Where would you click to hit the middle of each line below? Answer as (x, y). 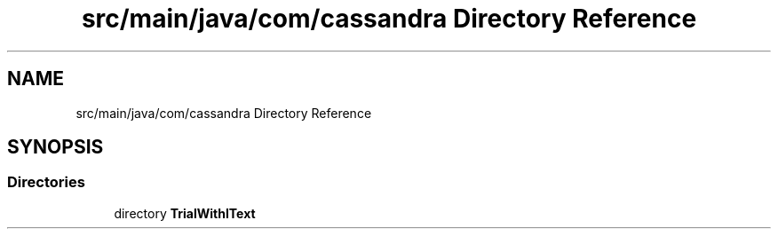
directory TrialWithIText (185, 213)
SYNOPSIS (56, 147)
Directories (46, 182)
